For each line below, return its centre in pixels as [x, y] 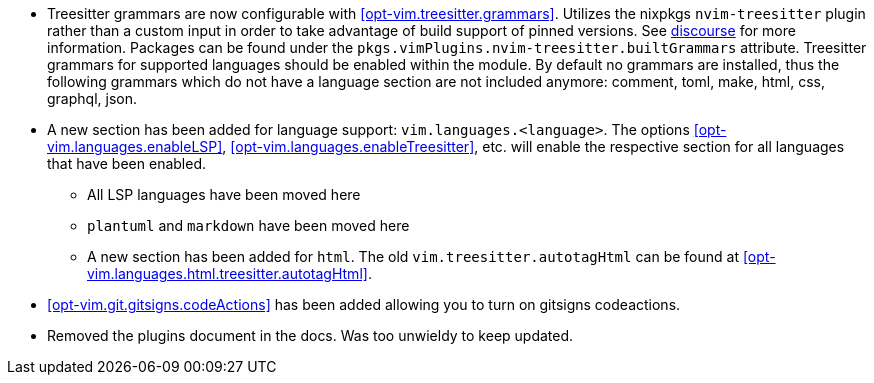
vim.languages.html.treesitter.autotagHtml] [227, 273]
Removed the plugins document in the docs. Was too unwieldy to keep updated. [310, 335]
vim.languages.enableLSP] [135, 146]
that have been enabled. [126, 163]
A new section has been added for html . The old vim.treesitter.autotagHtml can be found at [413, 256]
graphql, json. [92, 98]
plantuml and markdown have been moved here [248, 225]
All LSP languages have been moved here [224, 194]
